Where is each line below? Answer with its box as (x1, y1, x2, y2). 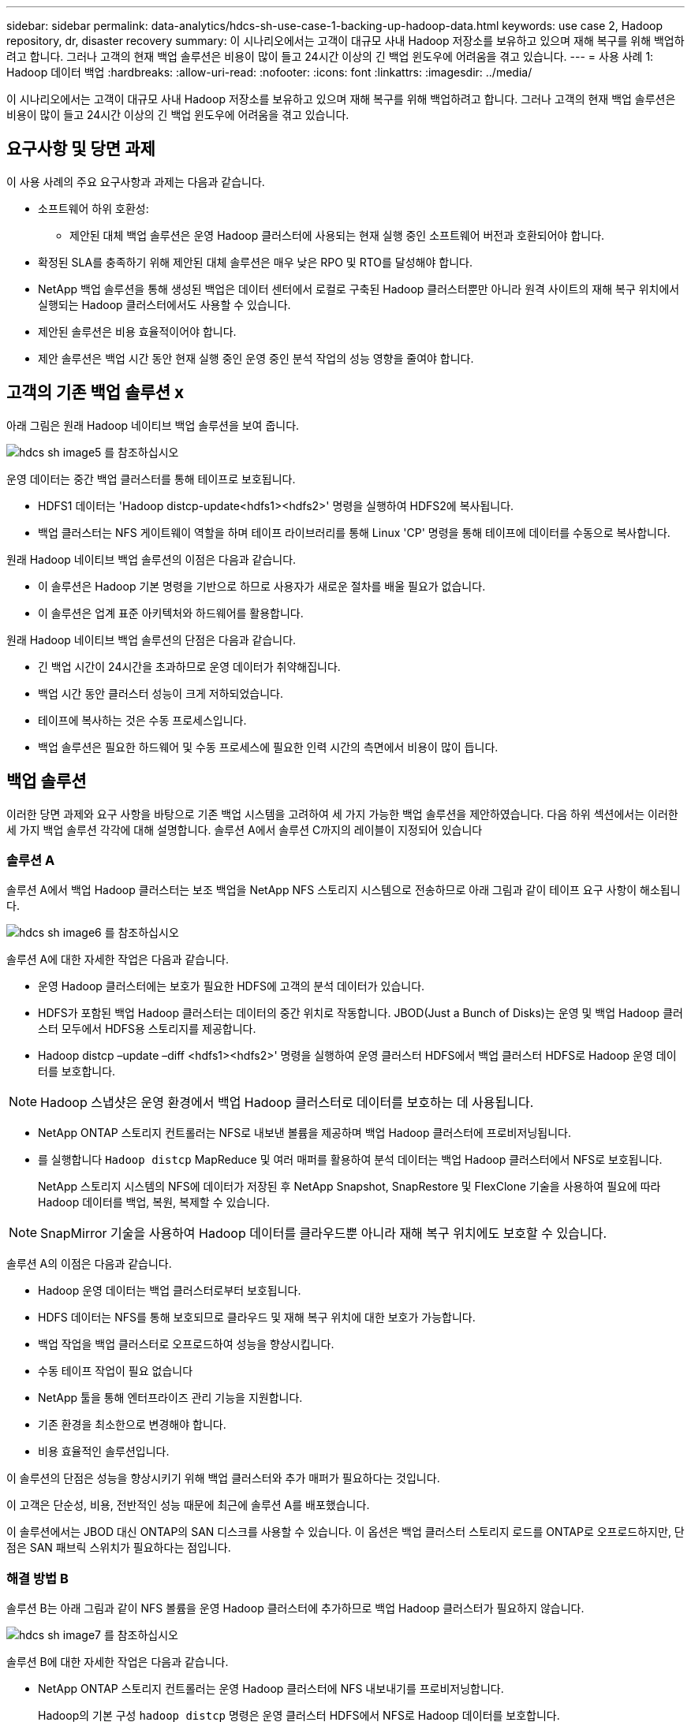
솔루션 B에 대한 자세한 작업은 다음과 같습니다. (6, 1655, 229, 1669)
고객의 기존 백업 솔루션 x (6, 382, 185, 403)
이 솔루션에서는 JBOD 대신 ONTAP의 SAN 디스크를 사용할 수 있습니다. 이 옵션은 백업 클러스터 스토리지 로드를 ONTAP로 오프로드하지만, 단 (6, 1525, 685, 1539)
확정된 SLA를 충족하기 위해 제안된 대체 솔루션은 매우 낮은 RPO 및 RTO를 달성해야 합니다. (38, 255, 472, 269)
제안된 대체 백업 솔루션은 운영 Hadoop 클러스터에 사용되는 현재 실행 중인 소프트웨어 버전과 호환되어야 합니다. (69, 228, 605, 242)
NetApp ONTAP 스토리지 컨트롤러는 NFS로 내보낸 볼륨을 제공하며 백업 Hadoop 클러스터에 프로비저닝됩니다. (38, 1126, 571, 1140)
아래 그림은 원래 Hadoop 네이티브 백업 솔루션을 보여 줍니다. (6, 418, 300, 432)
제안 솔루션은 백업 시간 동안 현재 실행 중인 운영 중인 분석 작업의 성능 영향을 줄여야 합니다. (38, 351, 474, 365)
